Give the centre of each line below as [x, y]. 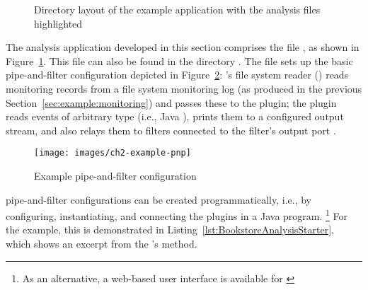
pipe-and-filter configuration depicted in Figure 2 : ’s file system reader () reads [177, 75]
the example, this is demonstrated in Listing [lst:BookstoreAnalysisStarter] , [170, 230]
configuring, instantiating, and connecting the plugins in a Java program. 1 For [177, 215]
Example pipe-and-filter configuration [115, 175]
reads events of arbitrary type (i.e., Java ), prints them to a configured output [175, 116]
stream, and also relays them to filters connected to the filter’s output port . [171, 130]
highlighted [58, 23]
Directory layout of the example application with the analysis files [177, 9]
